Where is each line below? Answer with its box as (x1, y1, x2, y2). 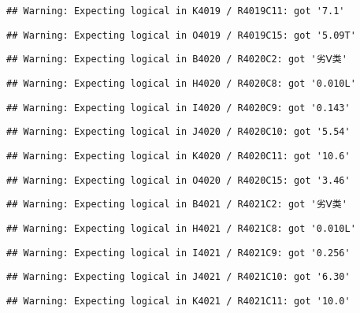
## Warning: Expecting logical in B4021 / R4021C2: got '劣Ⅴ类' (6, 199, 347, 211)
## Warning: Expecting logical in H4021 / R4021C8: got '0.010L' (6, 222, 356, 234)
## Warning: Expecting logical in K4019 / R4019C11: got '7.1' (6, 6, 345, 17)
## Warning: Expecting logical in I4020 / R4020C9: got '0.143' (6, 102, 351, 114)
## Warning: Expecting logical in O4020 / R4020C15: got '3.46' (6, 174, 351, 186)
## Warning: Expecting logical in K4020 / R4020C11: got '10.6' (6, 150, 351, 162)
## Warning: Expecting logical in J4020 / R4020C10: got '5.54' (6, 126, 351, 138)
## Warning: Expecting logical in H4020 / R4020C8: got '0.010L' (6, 77, 356, 89)
